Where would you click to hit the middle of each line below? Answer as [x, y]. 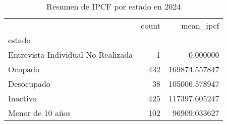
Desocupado [29, 84]
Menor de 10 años [40, 113]
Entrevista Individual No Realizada [71, 54]
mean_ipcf [200, 25]
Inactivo [22, 98]
